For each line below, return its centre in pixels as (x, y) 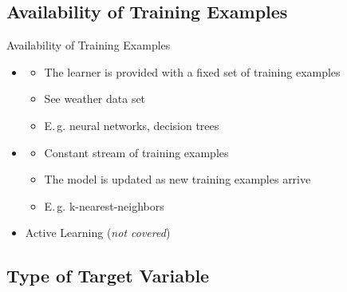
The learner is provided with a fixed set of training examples (192, 71)
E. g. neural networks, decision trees (132, 125)
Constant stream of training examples (136, 152)
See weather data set (95, 99)
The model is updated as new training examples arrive (177, 179)
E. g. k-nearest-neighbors (104, 205)
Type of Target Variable (108, 276)
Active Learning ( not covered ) (98, 233)
